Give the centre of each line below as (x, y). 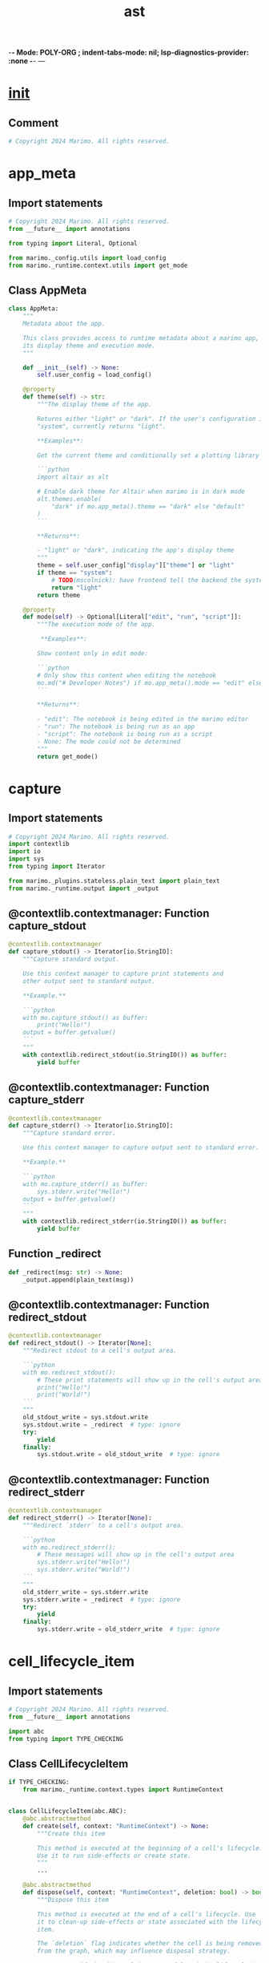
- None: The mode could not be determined (109, 741)
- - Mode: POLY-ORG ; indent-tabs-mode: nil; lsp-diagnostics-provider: (129, 53)
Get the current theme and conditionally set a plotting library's (152, 455)
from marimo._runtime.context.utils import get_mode (98, 265)
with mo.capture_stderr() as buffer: (86, 1184)
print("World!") (64, 1395)
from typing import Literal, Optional (73, 243)
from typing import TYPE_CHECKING (66, 1738)
